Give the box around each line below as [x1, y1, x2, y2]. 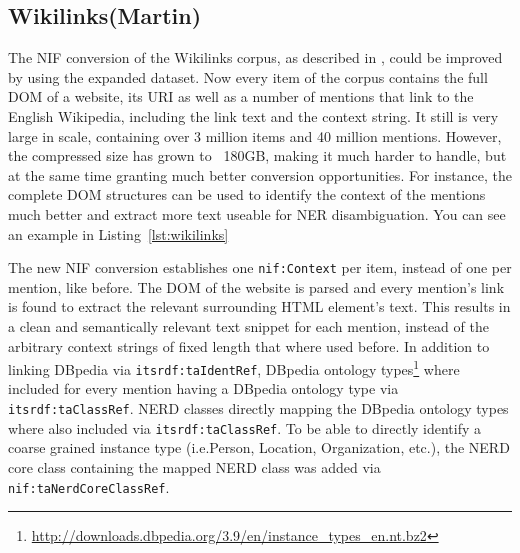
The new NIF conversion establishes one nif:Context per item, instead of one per [8, 257, 512, 278]
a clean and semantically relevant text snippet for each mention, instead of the [8, 315, 489, 336]
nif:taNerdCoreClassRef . [8, 476, 170, 497]
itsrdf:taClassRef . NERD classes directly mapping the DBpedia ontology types [8, 398, 509, 419]
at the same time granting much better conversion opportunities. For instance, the [8, 164, 512, 185]
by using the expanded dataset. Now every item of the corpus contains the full [8, 66, 488, 87]
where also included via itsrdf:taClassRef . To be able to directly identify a [8, 417, 482, 438]
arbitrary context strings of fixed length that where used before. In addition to [8, 335, 490, 356]
